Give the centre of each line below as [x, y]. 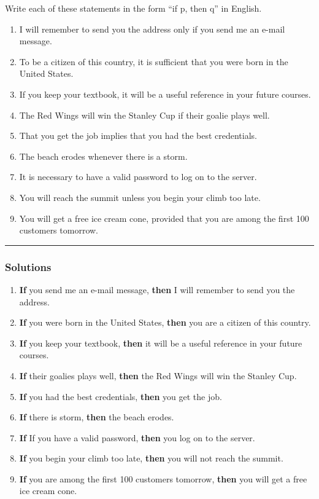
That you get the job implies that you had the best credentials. [138, 136]
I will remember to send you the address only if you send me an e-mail [152, 29]
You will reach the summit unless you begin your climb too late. [140, 197]
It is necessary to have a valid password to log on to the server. [138, 177]
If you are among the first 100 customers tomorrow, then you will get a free [163, 478]
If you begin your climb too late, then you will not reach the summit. [151, 458]
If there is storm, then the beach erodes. [97, 417]
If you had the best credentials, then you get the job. [121, 396]
